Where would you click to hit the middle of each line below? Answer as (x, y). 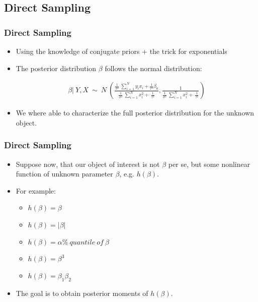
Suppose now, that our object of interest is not (88, 164)
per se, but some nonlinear (209, 164)
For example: (36, 190)
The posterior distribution (56, 68)
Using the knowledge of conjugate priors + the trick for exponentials (121, 51)
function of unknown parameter (64, 174)
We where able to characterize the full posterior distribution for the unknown (135, 113)
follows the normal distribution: (153, 68)
